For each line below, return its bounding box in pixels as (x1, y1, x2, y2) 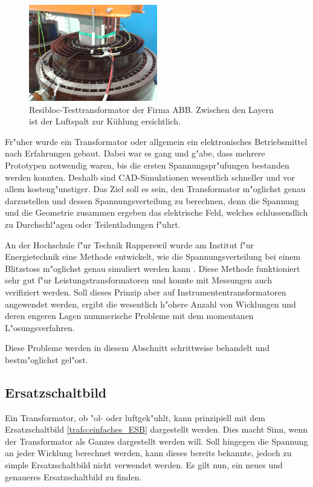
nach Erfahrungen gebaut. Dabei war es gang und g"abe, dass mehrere (5, 147, 265, 160)
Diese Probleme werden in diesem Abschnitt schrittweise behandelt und (5, 341, 269, 354)
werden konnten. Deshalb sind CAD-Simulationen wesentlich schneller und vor (5, 170, 295, 183)
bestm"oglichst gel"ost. (5, 353, 88, 366)
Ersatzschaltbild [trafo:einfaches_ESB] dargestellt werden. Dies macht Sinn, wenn (5, 423, 308, 436)
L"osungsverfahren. (5, 321, 75, 334)
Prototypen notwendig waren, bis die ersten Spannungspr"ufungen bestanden (5, 158, 289, 171)
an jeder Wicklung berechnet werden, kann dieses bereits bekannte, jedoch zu (5, 447, 292, 459)
